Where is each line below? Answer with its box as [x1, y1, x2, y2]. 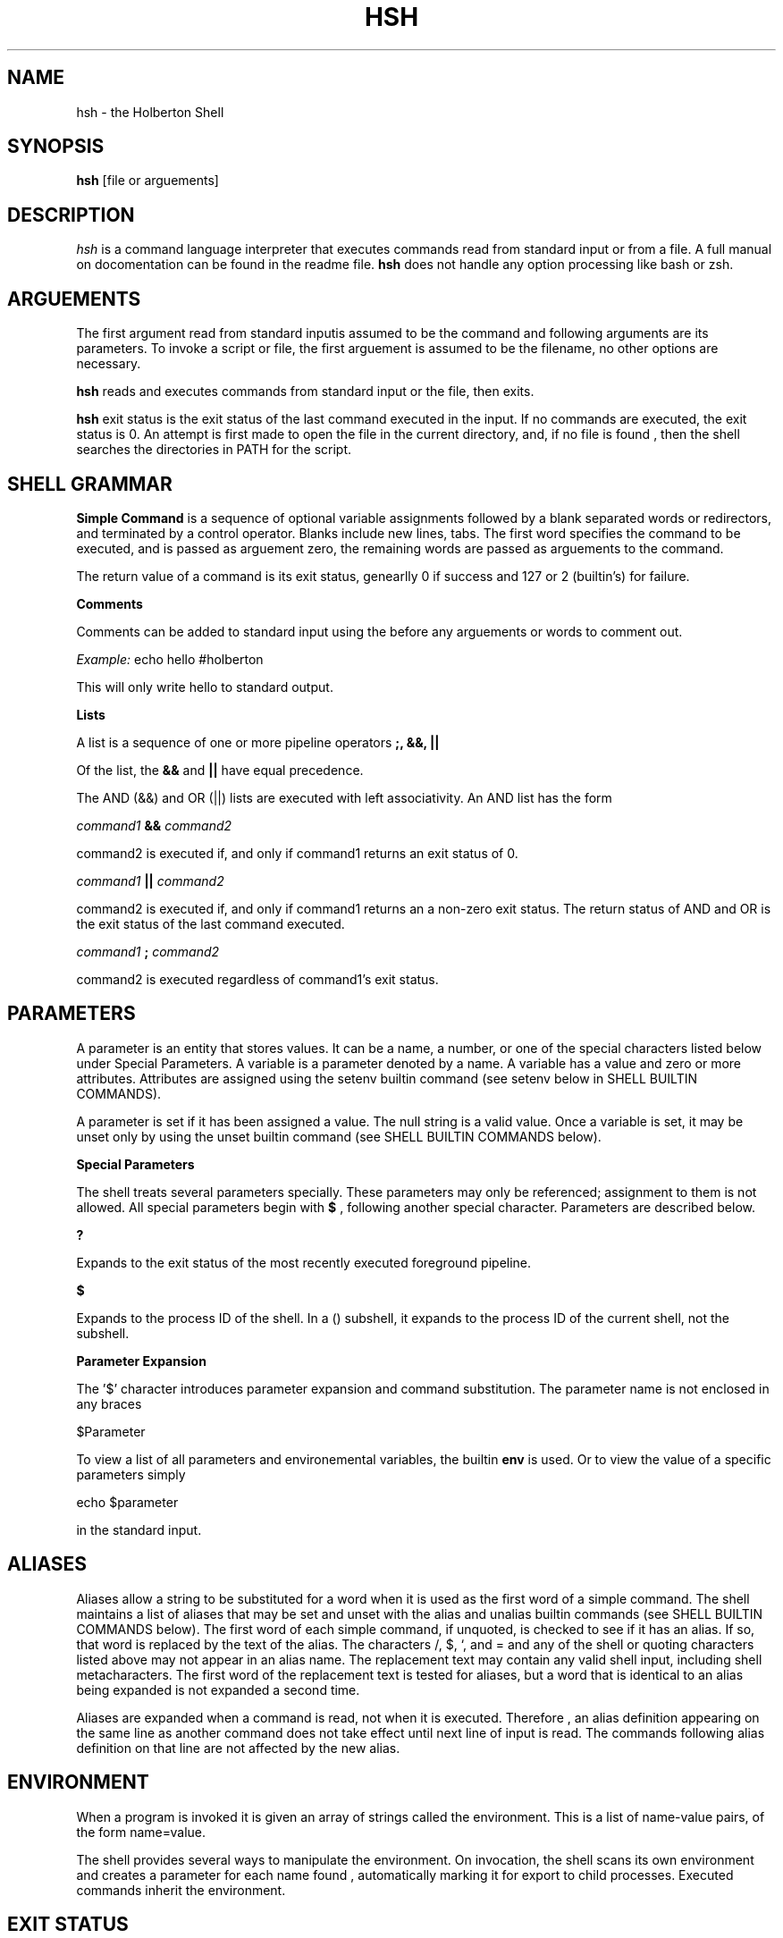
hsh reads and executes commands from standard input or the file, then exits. [76, 383, 535, 400]
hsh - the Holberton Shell [76, 104, 224, 120]
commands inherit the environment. [76, 1882, 286, 1898]
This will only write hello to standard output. [76, 678, 333, 695]
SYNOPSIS [7, 135, 105, 158]
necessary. [76, 356, 141, 372]
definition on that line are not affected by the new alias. [76, 1740, 400, 1756]
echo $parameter [76, 1494, 179, 1510]
